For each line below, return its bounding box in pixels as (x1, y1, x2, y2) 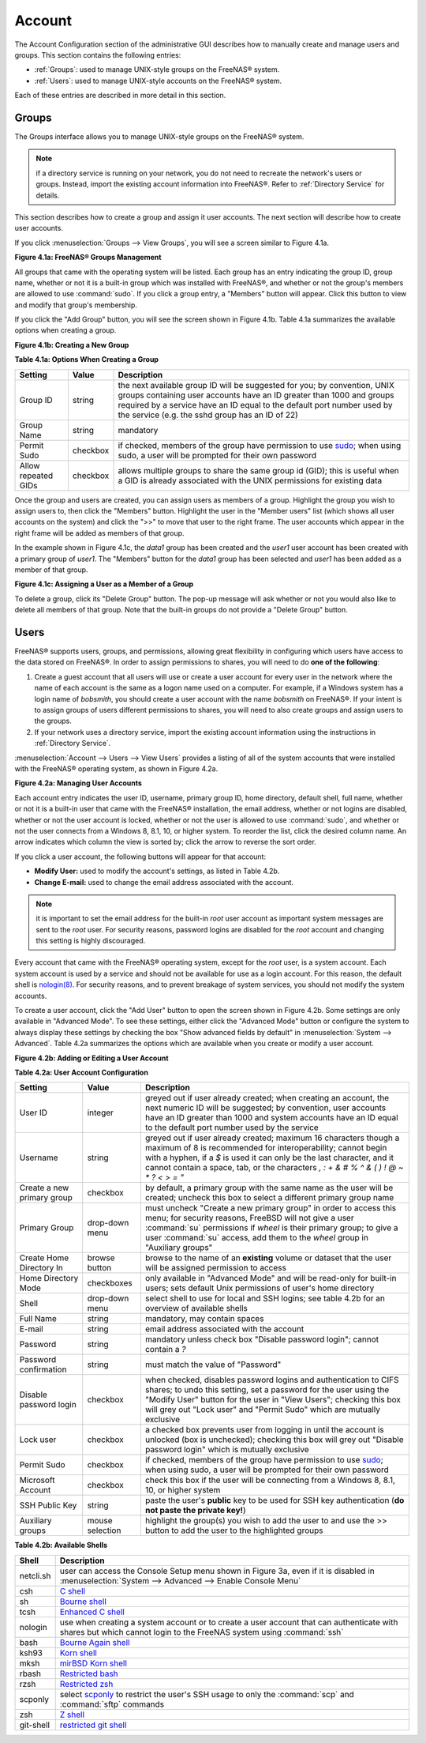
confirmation (19, 1364, 67, 1375)
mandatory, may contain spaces (144, 1313, 264, 1324)
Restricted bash (59, 1668, 118, 1679)
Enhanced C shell (59, 1606, 125, 1617)
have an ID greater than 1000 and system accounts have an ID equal (144, 1112, 398, 1124)
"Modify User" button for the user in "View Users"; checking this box (144, 1395, 402, 1406)
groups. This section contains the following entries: (14, 50, 181, 59)
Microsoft (19, 1474, 55, 1485)
